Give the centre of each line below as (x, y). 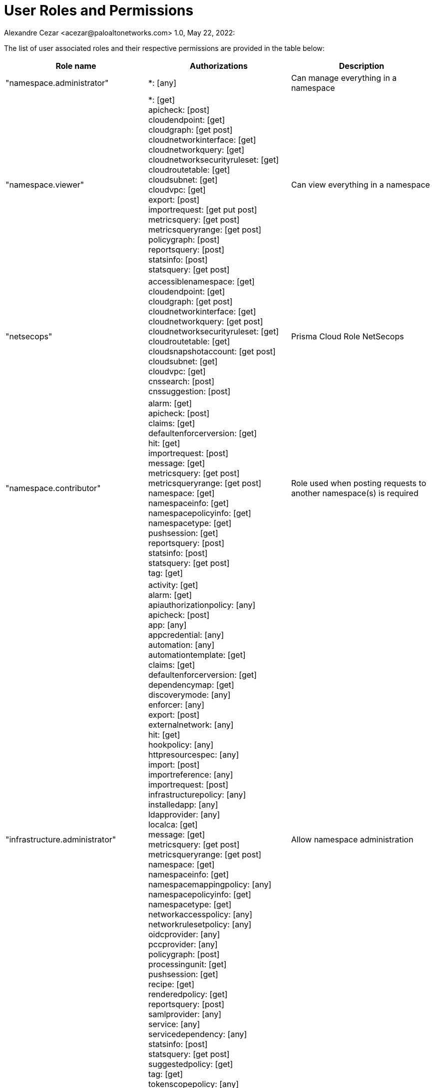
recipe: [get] (171, 984)
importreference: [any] (191, 774)
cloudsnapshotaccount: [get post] (212, 351)
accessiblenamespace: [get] (201, 281)
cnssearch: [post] (181, 381)
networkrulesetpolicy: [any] (200, 924)
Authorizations (219, 66)
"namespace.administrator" (57, 83)
